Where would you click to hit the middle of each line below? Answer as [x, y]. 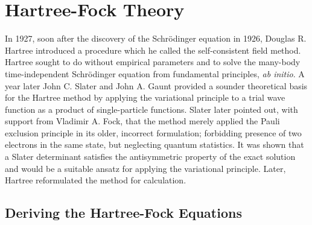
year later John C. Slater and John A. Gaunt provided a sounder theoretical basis [156, 85]
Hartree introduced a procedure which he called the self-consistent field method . [153, 50]
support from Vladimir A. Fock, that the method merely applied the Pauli [142, 121]
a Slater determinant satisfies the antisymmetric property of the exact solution [150, 157]
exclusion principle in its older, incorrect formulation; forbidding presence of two [153, 132]
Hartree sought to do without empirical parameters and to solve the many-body [153, 62]
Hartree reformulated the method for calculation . [96, 180]
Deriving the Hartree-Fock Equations [123, 213]
